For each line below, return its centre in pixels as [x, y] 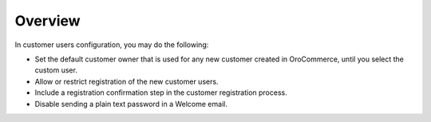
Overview [47, 21]
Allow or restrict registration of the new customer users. [127, 81]
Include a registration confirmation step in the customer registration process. [161, 92]
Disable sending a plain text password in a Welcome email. [131, 104]
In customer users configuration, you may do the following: [112, 45]
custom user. [56, 70]
